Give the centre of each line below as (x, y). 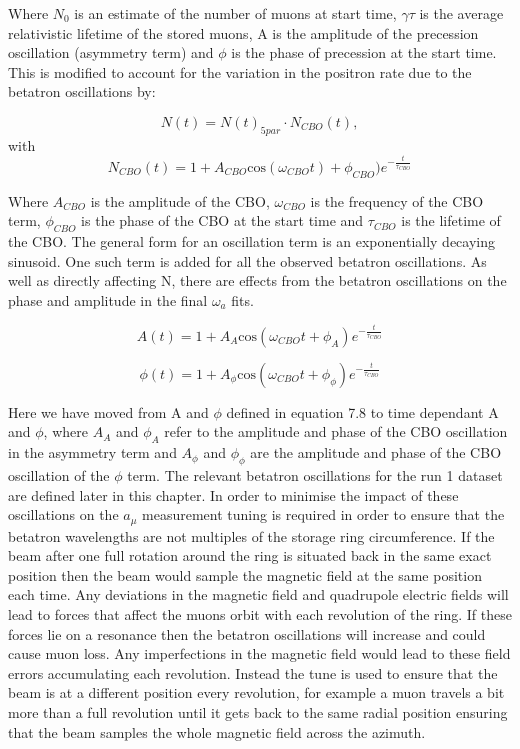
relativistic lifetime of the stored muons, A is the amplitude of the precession (243, 32)
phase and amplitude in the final (108, 299)
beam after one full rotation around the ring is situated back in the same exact (250, 555)
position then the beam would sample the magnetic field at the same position (245, 574)
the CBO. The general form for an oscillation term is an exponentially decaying (252, 241)
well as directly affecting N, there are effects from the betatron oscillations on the (257, 280)
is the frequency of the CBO (397, 200)
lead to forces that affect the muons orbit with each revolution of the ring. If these (260, 614)
